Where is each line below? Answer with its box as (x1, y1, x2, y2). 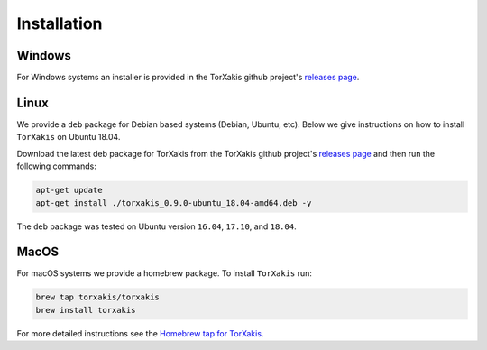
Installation (16, 14, 103, 33)
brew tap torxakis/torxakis (35, 292, 160, 302)
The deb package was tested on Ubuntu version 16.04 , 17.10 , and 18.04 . (16, 221, 297, 232)
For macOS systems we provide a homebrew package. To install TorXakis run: (16, 268, 313, 279)
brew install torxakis (35, 305, 136, 315)
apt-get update (35, 185, 103, 196)
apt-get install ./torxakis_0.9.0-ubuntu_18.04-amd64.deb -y (35, 198, 312, 207)
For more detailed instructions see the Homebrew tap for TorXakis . (16, 327, 264, 338)
